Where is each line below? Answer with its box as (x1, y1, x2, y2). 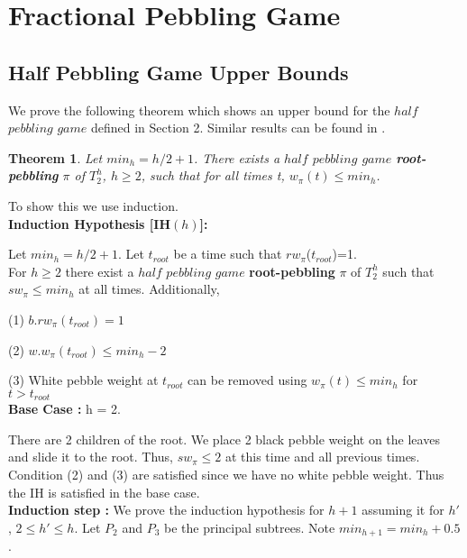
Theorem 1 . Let (8, 148, 103, 167)
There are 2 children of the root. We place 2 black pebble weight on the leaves (8, 429, 440, 448)
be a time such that (173, 244, 282, 263)
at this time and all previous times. (224, 447, 420, 466)
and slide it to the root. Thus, (8, 447, 173, 466)
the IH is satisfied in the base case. (8, 482, 200, 501)
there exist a (65, 261, 134, 280)
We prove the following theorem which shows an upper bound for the (8, 100, 390, 119)
